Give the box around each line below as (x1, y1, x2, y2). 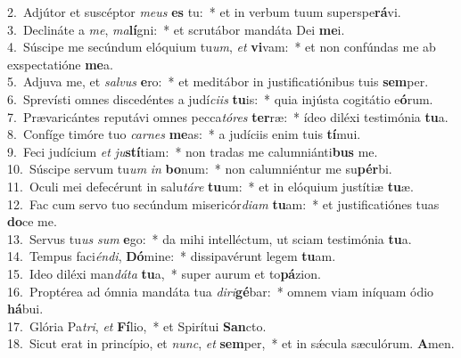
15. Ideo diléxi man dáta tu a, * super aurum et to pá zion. (7, 264, 321, 282)
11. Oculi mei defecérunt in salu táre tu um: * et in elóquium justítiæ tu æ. (7, 176, 414, 195)
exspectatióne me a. (7, 54, 113, 73)
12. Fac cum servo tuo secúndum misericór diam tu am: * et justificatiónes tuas (7, 194, 440, 213)
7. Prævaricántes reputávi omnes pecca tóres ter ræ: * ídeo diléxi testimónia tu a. (7, 107, 449, 126)
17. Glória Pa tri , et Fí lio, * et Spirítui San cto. (7, 316, 267, 335)
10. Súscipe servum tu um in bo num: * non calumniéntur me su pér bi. (7, 159, 392, 178)
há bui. (7, 299, 44, 318)
